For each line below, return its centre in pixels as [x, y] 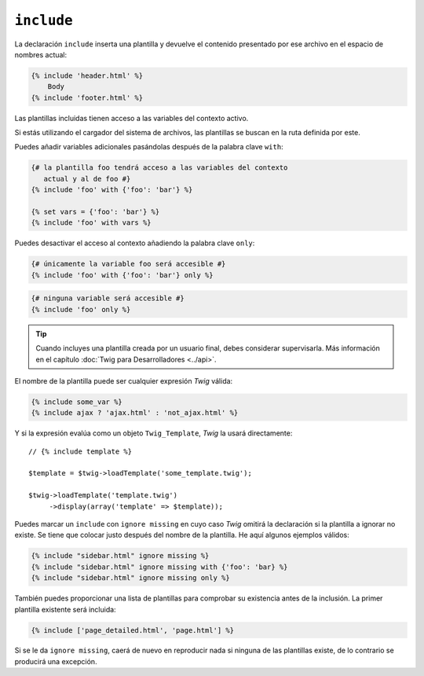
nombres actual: [41, 54]
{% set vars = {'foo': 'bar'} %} [95, 212]
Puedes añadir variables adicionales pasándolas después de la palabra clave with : [149, 147]
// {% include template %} [80, 451]
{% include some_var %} [77, 402]
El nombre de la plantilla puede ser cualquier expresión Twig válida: [124, 380]
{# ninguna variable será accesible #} [108, 298]
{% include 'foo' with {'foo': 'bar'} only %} [122, 275]
